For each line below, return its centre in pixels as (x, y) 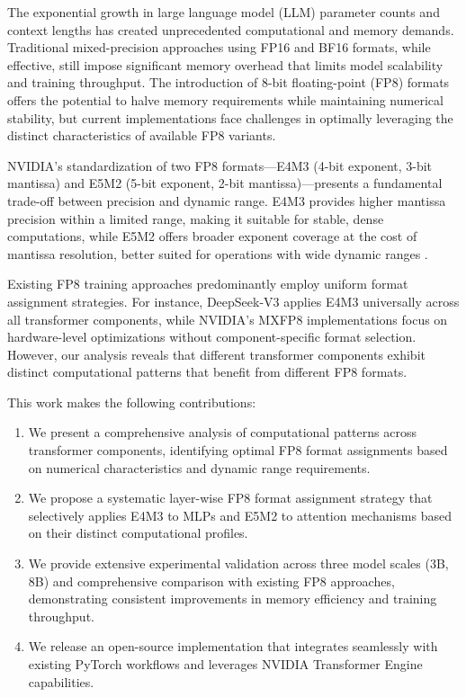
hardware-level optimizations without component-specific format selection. (212, 337)
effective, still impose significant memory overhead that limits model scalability (225, 64)
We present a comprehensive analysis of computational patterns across (222, 432)
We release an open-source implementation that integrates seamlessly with (233, 646)
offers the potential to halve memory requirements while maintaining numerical (225, 99)
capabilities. (61, 681)
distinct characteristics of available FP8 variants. (142, 135)
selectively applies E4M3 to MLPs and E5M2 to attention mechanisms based (240, 515)
